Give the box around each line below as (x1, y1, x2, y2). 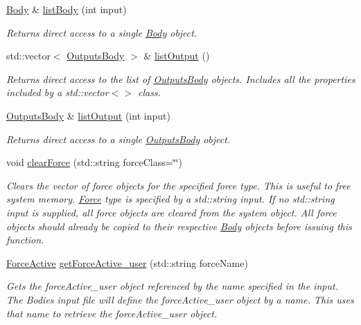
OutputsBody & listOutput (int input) (6, 108, 170, 122)
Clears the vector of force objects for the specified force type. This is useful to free (6, 178, 351, 192)
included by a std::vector (6, 85, 109, 100)
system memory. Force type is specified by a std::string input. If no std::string (6, 192, 335, 206)
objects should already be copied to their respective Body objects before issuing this (6, 219, 352, 233)
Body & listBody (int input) (6, 2, 127, 16)
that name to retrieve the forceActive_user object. (6, 306, 218, 320)
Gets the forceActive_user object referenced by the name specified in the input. (6, 279, 338, 293)
